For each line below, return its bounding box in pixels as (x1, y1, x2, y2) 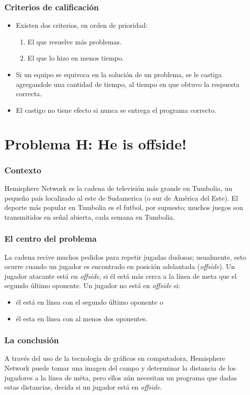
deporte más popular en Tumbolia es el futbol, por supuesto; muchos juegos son (4, 202, 243, 212)
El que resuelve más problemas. (27, 36, 122, 46)
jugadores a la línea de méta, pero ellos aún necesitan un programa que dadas (4, 372, 237, 382)
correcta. (16, 88, 42, 99)
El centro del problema (4, 232, 97, 245)
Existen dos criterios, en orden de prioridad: (16, 20, 148, 30)
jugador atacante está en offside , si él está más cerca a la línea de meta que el (4, 270, 237, 281)
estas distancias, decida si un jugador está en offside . (4, 382, 162, 392)
